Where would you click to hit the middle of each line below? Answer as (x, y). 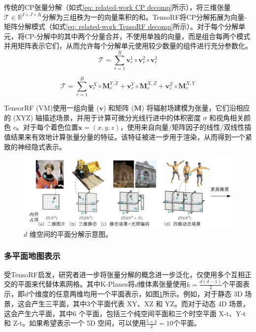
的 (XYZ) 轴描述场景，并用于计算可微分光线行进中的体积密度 (102, 117)
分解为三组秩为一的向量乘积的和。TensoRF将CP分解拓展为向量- (144, 17)
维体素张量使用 (162, 284)
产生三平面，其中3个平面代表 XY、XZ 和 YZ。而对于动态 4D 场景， (141, 304)
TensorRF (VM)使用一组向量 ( (52, 108)
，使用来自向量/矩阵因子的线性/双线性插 (186, 127)
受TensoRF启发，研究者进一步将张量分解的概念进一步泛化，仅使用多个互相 (124, 274)
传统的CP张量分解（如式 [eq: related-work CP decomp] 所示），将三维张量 (117, 7)
